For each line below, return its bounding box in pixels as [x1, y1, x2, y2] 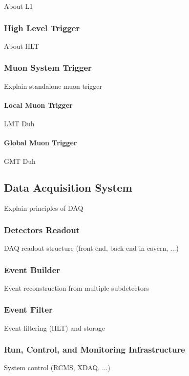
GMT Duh [4, 156, 36, 166]
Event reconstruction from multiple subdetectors [4, 282, 149, 293]
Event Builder [4, 263, 61, 276]
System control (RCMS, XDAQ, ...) [4, 362, 110, 373]
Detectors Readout [4, 223, 80, 236]
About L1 [4, 1, 33, 11]
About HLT [4, 40, 39, 51]
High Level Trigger [4, 21, 80, 34]
